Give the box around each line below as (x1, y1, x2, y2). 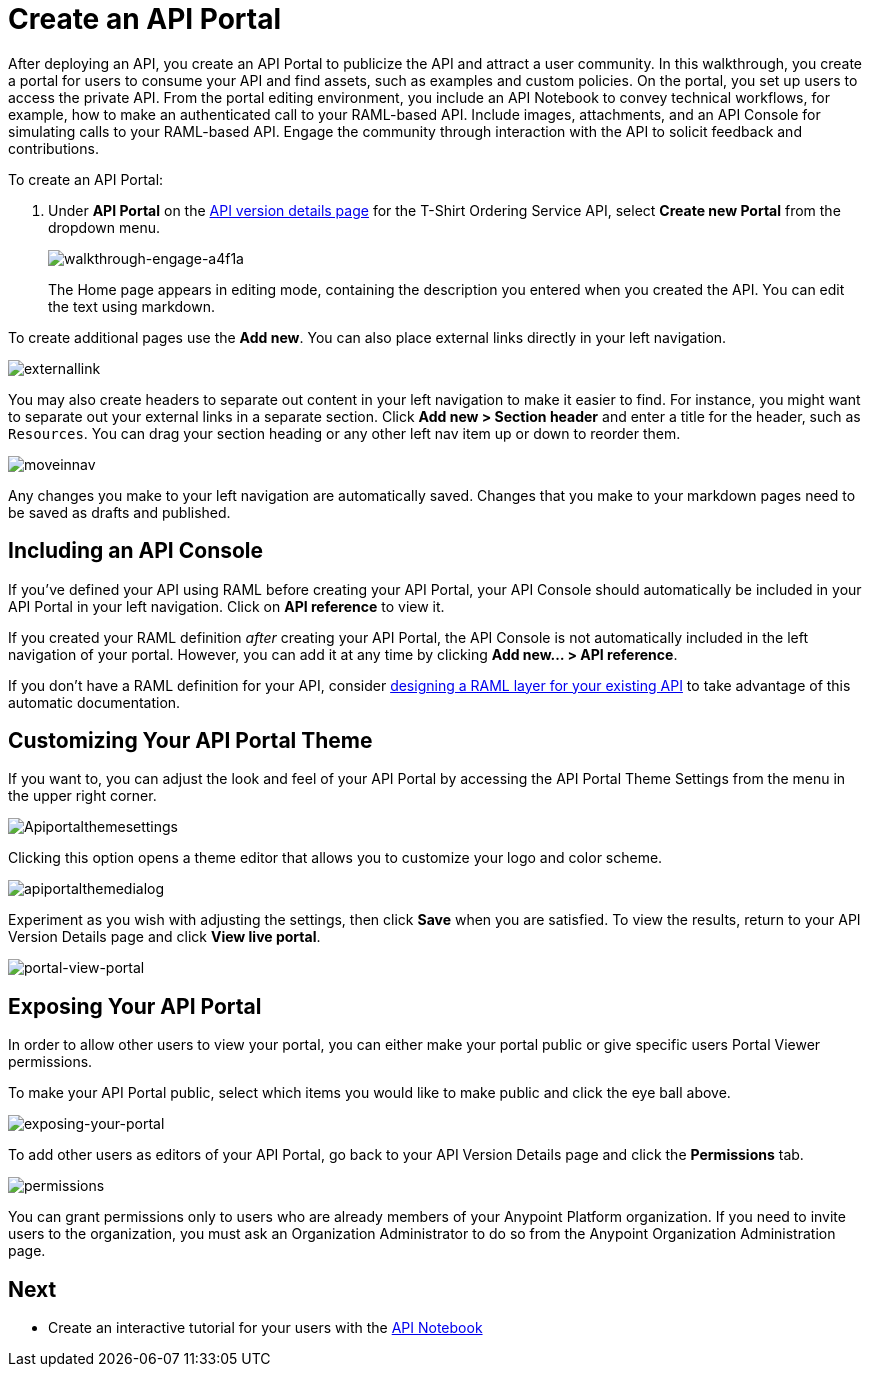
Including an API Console (8, 538, 264, 564)
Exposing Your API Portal (8, 993, 262, 1019)
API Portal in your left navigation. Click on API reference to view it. (8, 597, 445, 615)
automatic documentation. (8, 693, 181, 711)
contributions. (8, 139, 99, 157)
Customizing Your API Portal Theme (8, 728, 373, 754)
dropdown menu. (48, 218, 160, 236)
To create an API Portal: (8, 170, 164, 188)
